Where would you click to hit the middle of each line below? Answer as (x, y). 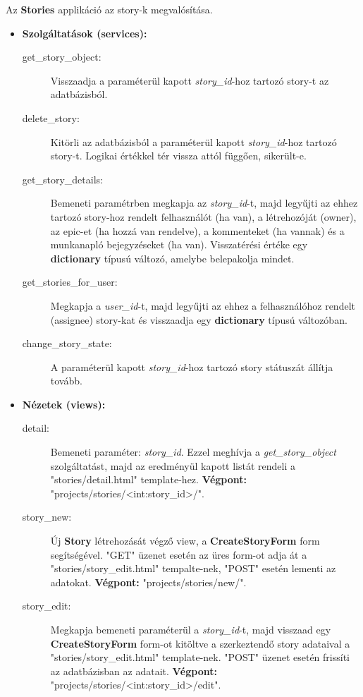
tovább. (66, 381)
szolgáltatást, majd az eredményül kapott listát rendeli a (173, 465)
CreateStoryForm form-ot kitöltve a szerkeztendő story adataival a (200, 643)
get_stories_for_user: (70, 282)
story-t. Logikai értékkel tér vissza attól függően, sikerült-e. (178, 156)
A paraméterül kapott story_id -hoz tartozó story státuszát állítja (192, 366)
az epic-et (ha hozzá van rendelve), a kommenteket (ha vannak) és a (197, 230)
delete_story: (51, 117)
